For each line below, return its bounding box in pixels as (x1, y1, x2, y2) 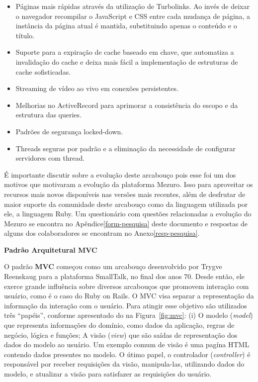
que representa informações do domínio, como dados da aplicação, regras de (4, 320, 235, 330)
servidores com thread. (15, 153, 85, 163)
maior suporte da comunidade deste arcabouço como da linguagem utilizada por (4, 198, 248, 209)
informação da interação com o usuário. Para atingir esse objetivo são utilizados (4, 300, 247, 310)
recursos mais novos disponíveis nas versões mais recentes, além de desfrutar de (4, 189, 246, 199)
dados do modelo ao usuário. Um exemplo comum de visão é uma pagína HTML (4, 339, 250, 350)
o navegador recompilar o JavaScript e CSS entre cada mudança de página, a (15, 10, 251, 21)
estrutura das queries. (15, 109, 82, 120)
